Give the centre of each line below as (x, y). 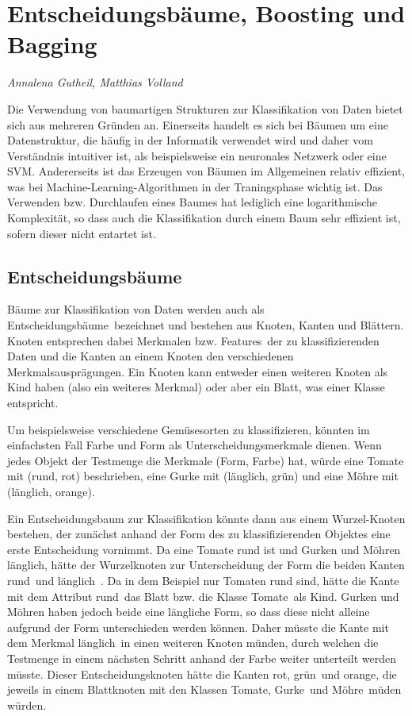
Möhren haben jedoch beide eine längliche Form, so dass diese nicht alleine (189, 612)
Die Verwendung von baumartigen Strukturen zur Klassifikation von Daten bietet (205, 108)
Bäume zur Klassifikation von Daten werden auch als (136, 309)
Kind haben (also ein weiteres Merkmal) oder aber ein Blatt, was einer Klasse (196, 387)
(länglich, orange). (51, 491)
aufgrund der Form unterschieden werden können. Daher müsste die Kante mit (198, 627)
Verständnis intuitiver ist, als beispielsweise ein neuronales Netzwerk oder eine (197, 155)
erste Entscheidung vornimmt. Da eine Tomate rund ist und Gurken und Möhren (204, 549)
